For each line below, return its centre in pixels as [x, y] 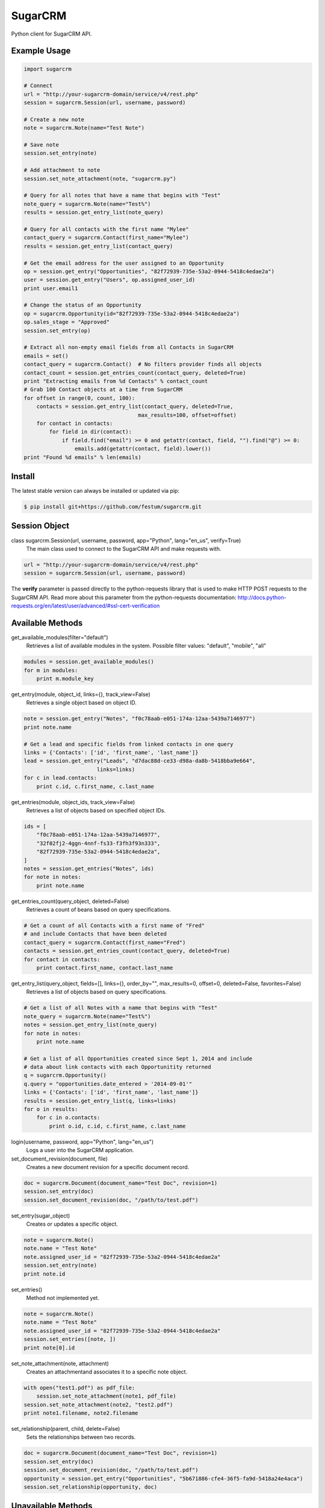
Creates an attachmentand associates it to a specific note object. [107, 1372]
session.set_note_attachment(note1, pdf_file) [107, 1396]
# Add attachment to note [62, 170]
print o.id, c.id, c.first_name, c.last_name [117, 1126]
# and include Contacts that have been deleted [95, 934]
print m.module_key [65, 679]
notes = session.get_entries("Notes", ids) [89, 868]
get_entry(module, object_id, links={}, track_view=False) [81, 694]
